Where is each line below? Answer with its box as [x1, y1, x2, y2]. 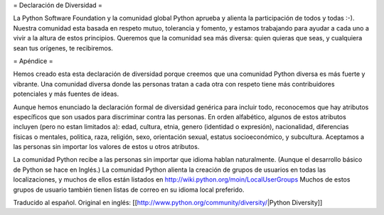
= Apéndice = [13, 57, 53, 65]
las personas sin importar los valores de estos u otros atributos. [13, 143, 200, 151]
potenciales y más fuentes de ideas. [13, 89, 119, 99]
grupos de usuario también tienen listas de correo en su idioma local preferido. [13, 185, 245, 194]
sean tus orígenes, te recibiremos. [13, 43, 114, 53]
